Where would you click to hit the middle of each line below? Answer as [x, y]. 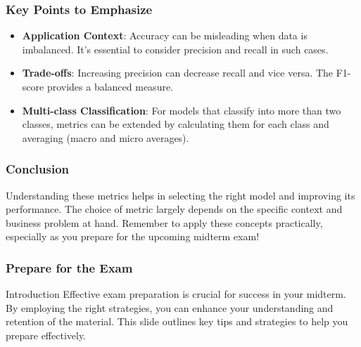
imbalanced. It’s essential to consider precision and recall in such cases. [175, 49]
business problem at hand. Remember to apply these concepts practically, [164, 222]
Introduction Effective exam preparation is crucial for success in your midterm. [176, 294]
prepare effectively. [46, 335]
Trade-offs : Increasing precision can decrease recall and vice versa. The [178, 73]
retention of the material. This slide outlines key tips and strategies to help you [177, 321]
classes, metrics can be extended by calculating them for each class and [176, 124]
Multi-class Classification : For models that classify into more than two [182, 110]
